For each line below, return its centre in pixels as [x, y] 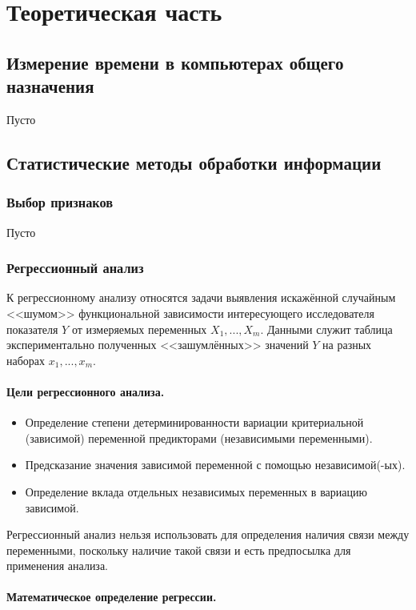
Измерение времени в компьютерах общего [175, 62]
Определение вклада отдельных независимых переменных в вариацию [196, 491]
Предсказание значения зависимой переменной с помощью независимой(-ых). [215, 465]
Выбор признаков [60, 202]
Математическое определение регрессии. [112, 597]
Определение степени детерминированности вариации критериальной [194, 422]
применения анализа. [58, 566]
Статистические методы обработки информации [194, 162]
